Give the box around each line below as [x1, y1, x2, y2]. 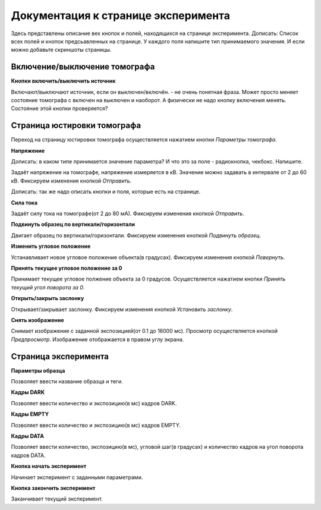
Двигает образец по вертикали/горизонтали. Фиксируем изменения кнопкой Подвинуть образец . [11, 232, 262, 239]
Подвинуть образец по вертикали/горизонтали [11, 221, 135, 228]
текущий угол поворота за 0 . [11, 284, 85, 291]
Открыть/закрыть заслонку [11, 295, 84, 302]
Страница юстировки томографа [11, 121, 141, 131]
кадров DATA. [11, 452, 46, 459]
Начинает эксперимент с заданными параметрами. [11, 473, 143, 481]
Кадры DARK [11, 389, 45, 396]
